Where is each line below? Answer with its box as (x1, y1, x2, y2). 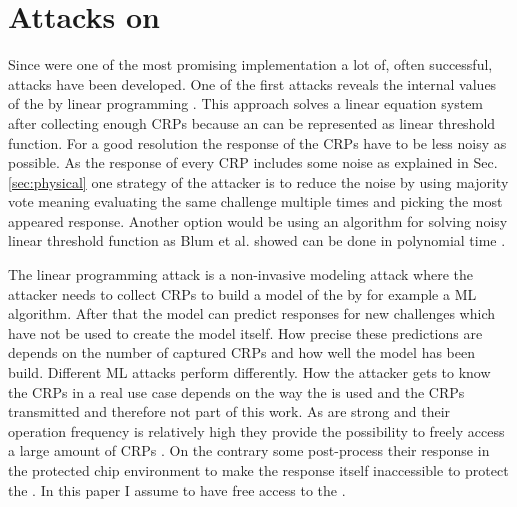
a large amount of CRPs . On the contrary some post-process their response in (8, 440, 490, 461)
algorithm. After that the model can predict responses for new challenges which (8, 303, 495, 324)
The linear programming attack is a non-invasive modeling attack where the (8, 264, 474, 285)
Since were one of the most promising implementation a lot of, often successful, (8, 54, 493, 75)
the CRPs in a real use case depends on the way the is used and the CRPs (8, 381, 465, 402)
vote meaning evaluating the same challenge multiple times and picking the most (8, 191, 503, 212)
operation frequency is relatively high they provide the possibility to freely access (8, 420, 505, 441)
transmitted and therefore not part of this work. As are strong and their (8, 401, 451, 422)
